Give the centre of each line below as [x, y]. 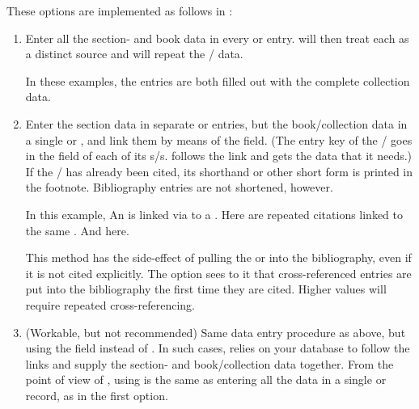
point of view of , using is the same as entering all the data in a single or [206, 379]
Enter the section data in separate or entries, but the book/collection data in [216, 123]
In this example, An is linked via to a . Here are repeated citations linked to [214, 214]
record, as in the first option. [97, 395]
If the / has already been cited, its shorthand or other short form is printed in [219, 171]
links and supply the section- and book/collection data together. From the [209, 363]
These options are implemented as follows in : [120, 11]
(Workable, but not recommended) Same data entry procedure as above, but [216, 332]
